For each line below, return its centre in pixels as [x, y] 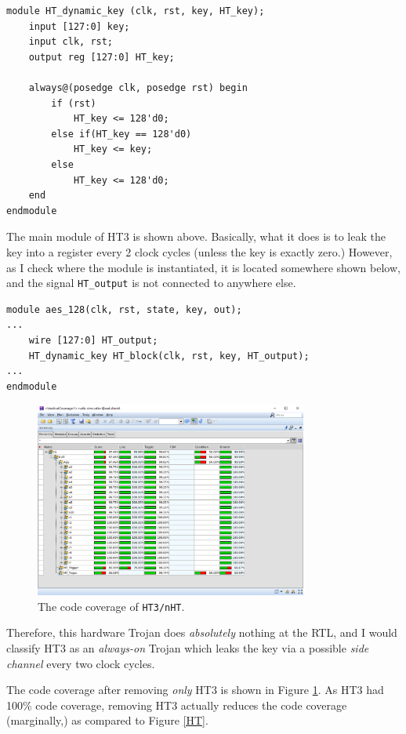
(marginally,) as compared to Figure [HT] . [107, 720]
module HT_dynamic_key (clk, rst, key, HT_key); [136, 11]
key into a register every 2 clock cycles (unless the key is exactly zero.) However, [199, 251]
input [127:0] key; [79, 26]
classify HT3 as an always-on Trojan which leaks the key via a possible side [188, 647]
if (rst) [74, 103]
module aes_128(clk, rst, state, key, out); [124, 309]
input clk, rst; [71, 42]
